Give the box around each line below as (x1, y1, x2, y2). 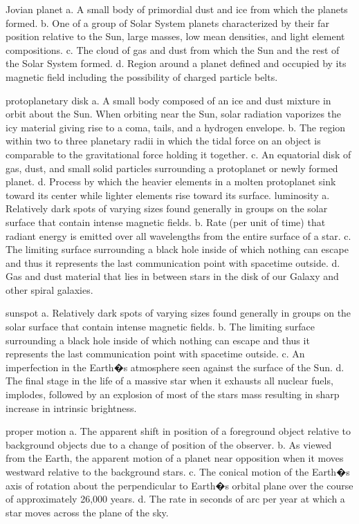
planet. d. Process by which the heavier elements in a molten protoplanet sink (6, 174, 336, 189)
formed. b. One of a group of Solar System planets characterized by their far (6, 15, 329, 30)
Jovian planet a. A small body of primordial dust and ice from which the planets (6, 2, 348, 16)
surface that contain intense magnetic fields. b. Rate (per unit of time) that (6, 214, 326, 229)
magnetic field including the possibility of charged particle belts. (6, 69, 278, 84)
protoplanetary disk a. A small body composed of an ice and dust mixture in (6, 93, 331, 107)
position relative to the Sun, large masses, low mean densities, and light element (6, 29, 345, 44)
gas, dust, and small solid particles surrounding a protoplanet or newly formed (6, 160, 338, 175)
